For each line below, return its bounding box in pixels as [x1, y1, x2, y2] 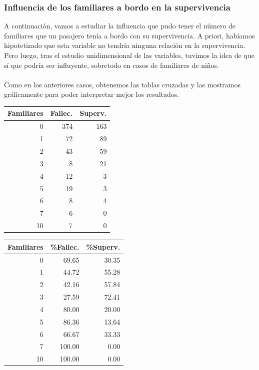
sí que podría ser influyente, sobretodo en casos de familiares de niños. [4, 59, 219, 70]
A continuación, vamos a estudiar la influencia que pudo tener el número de [4, 20, 236, 31]
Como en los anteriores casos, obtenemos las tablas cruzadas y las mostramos [4, 79, 241, 89]
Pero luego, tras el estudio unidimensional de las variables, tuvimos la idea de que [4, 50, 254, 60]
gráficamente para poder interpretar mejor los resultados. [4, 89, 179, 99]
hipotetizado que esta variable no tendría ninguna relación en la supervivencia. [4, 40, 245, 50]
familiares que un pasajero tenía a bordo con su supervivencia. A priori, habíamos [4, 30, 255, 40]
